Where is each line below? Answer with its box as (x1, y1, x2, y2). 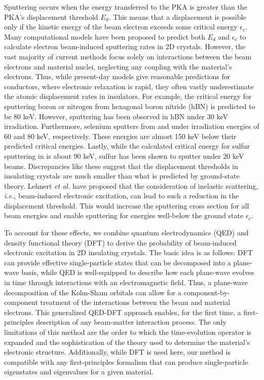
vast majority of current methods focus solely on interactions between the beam (4, 51, 252, 61)
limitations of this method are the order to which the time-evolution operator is (4, 327, 252, 337)
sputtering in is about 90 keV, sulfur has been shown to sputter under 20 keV (4, 150, 244, 161)
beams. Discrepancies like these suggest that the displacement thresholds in (4, 160, 238, 171)
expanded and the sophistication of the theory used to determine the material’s (4, 336, 250, 347)
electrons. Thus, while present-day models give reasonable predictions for (4, 71, 231, 82)
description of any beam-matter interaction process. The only (36, 317, 227, 327)
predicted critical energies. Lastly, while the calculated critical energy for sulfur (4, 141, 250, 151)
